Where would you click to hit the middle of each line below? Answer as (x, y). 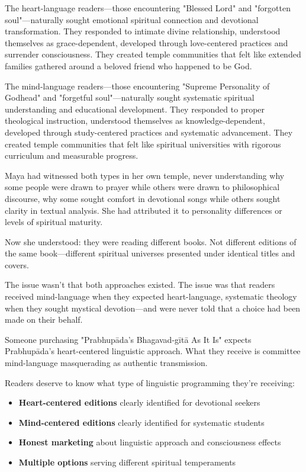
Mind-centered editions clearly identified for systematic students (141, 422)
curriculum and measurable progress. (72, 155)
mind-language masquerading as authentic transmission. (106, 363)
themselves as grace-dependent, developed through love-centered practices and (146, 42)
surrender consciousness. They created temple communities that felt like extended (153, 54)
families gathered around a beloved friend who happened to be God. (128, 65)
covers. (17, 264)
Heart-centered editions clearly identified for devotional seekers (139, 402)
